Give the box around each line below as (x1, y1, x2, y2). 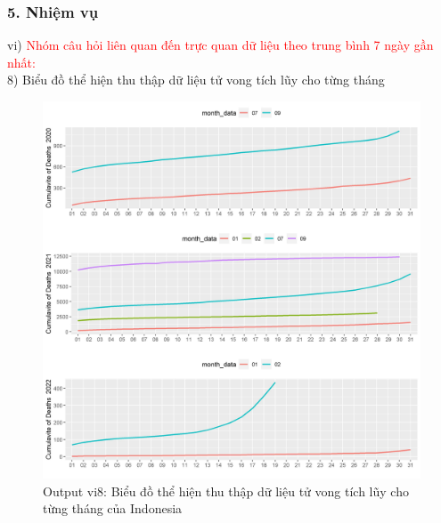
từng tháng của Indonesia (43, 499, 183, 518)
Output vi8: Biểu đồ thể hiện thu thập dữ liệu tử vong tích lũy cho (43, 481, 409, 500)
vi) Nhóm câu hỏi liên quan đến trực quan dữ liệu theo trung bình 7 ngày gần (7, 36, 434, 54)
